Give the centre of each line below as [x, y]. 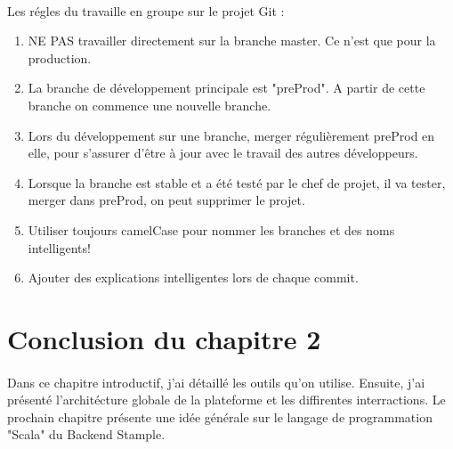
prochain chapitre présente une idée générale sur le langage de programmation [220, 416]
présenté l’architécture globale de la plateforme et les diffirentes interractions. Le [226, 400]
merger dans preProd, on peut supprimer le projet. [166, 200]
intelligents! [59, 247]
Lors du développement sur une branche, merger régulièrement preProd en [231, 135]
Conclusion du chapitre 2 [164, 338]
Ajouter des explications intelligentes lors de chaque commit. [193, 278]
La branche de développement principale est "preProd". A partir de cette [226, 88]
